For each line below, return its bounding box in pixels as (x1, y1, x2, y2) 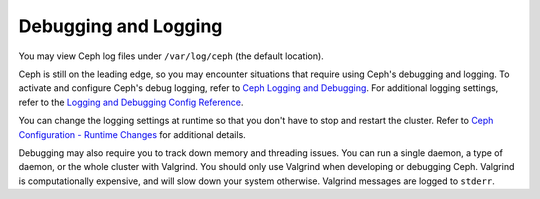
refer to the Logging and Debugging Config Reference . (18, 96, 244, 108)
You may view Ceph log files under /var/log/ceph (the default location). (18, 50, 324, 62)
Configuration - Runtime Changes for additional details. (18, 128, 247, 140)
